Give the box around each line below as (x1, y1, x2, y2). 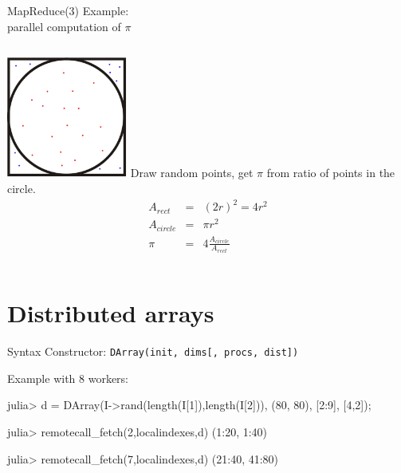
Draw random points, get (130, 164, 254, 181)
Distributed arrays (7, 297, 214, 329)
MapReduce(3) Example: (7, 2, 129, 18)
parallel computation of (7, 18, 121, 34)
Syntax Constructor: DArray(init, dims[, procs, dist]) (7, 343, 299, 360)
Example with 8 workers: (7, 369, 129, 386)
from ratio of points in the (266, 164, 395, 181)
